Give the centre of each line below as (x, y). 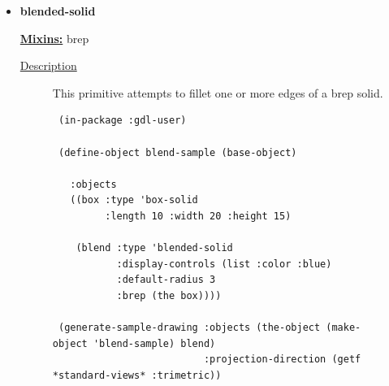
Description (48, 65)
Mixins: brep (54, 38)
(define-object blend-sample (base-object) (177, 152)
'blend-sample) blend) (154, 343)
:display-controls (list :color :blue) (224, 264)
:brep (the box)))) (169, 295)
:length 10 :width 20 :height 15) (198, 216)
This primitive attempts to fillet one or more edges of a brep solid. (218, 92)
